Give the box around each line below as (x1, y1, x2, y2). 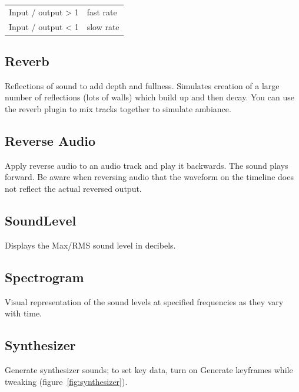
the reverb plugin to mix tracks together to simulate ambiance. (5, 103, 231, 115)
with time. (5, 307, 42, 319)
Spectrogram (5, 267, 84, 286)
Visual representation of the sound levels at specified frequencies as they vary (5, 295, 284, 308)
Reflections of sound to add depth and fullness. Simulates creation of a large (5, 79, 280, 92)
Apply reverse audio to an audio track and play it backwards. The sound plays (5, 159, 288, 171)
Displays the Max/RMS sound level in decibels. (5, 239, 176, 251)
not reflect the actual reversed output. (5, 182, 142, 195)
